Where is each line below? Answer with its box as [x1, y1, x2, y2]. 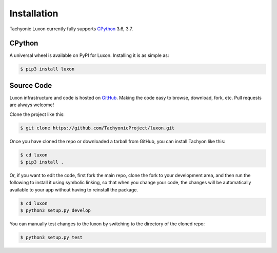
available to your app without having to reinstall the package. [9, 186, 138, 192]
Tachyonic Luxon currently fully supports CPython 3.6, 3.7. [9, 26, 133, 32]
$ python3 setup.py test [20, 235, 83, 241]
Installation [9, 8, 58, 19]
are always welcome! [9, 102, 54, 108]
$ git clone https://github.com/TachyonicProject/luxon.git [20, 125, 175, 131]
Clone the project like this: [9, 111, 65, 118]
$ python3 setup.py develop [20, 208, 91, 213]
